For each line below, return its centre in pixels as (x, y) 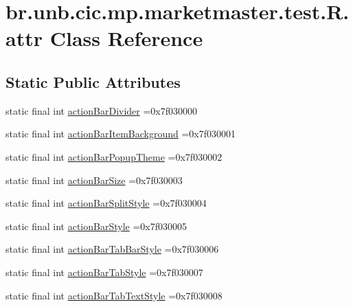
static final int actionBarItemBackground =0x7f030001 (121, 134)
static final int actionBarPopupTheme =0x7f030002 (114, 156)
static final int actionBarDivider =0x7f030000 (102, 110)
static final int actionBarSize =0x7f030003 (94, 180)
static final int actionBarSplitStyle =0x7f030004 (106, 203)
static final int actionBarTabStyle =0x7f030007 (104, 272)
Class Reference (126, 38)
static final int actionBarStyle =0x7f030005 (96, 226)
